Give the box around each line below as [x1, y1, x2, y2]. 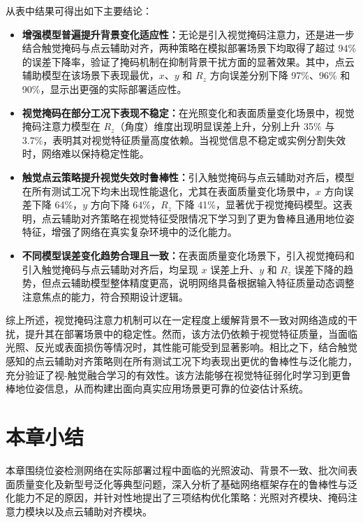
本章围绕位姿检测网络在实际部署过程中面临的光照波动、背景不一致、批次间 [6, 462, 348, 477]
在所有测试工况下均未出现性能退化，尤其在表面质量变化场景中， [22, 183, 316, 198]
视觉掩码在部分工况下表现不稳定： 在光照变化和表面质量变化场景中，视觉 [22, 105, 355, 120]
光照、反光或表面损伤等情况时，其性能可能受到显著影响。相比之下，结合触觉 [6, 340, 357, 354]
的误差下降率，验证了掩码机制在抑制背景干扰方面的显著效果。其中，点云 [22, 54, 355, 69]
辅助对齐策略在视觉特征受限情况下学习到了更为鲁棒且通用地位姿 [61, 210, 355, 225]
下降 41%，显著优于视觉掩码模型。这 [175, 197, 343, 212]
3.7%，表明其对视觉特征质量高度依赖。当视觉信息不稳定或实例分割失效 [22, 132, 346, 147]
